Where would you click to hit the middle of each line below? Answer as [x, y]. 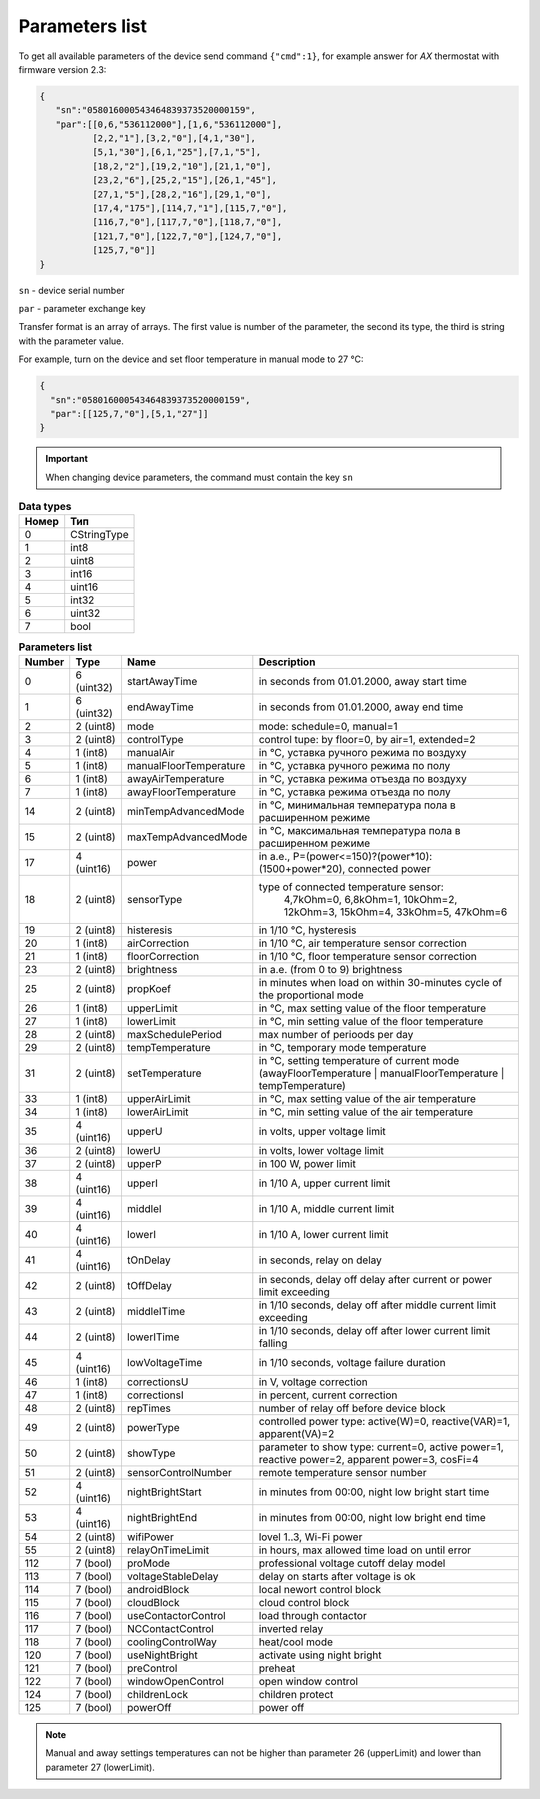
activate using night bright [320, 1655]
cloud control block [304, 1602]
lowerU [143, 1150]
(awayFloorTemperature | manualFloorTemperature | [381, 1073]
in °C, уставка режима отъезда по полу [354, 792]
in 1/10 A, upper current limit [324, 1183]
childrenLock [157, 1694]
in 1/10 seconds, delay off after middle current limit [377, 1305]
